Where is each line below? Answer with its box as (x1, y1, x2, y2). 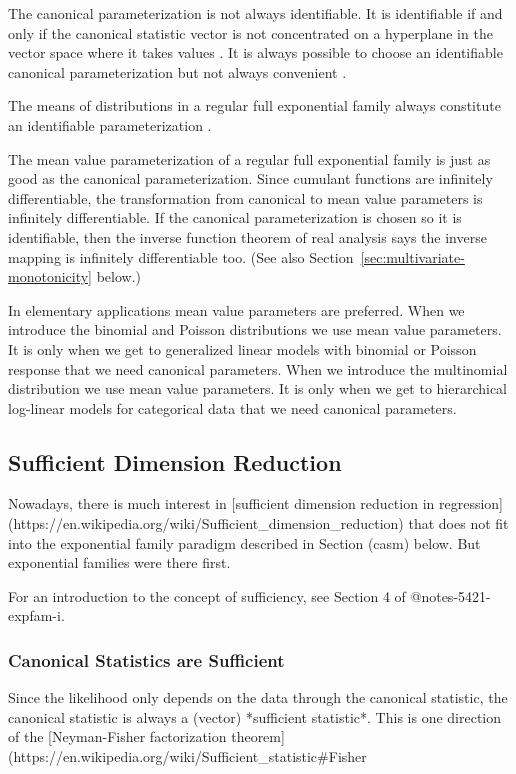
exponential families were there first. (8, 552, 231, 573)
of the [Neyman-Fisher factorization (8, 726, 227, 747)
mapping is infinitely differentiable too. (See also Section (8, 246, 354, 267)
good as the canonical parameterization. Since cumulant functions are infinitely (8, 168, 493, 189)
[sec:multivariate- (360, 246, 465, 267)
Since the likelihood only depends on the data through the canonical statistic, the (8, 687, 508, 708)
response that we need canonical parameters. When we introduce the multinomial (8, 358, 508, 379)
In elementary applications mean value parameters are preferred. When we (8, 299, 465, 320)
